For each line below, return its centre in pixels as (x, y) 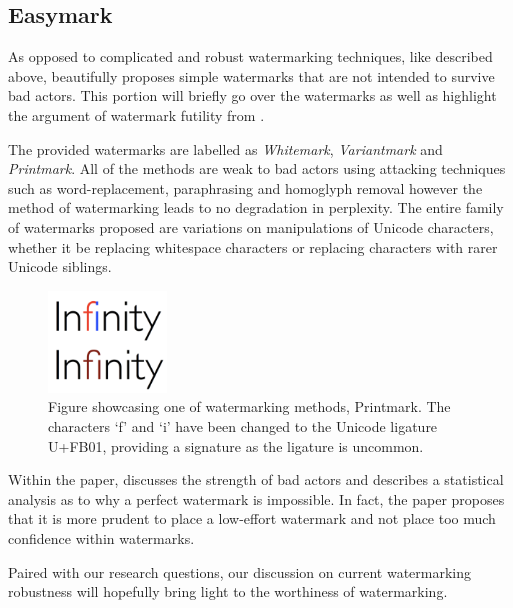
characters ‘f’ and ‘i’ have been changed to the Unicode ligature (243, 425)
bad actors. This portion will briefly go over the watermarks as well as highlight (252, 95)
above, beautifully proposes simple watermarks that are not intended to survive (251, 75)
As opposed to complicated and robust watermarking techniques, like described (250, 56)
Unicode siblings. (60, 266)
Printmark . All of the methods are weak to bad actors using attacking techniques (257, 168)
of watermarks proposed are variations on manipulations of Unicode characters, (251, 226)
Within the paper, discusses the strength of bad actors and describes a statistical (256, 479)
